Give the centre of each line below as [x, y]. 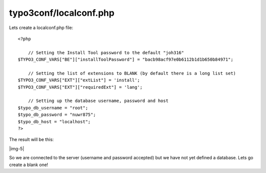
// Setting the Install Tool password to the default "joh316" [106, 52]
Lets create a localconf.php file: [41, 28]
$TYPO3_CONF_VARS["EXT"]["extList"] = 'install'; [79, 80]
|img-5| [17, 148]
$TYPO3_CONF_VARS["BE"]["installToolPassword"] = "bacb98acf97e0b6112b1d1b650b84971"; [126, 60]
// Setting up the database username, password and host [98, 101]
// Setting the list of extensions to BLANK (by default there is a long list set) [132, 73]
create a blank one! [29, 165]
